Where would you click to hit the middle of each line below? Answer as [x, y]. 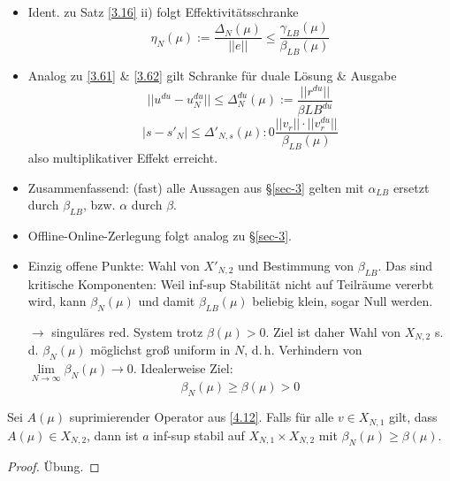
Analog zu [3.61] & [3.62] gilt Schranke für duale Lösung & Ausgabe [212, 76]
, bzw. [99, 205]
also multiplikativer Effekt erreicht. [123, 158]
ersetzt [411, 187]
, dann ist [113, 435]
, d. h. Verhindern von [303, 350]
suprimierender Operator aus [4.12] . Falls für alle [202, 417]
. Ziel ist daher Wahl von [333, 332]
